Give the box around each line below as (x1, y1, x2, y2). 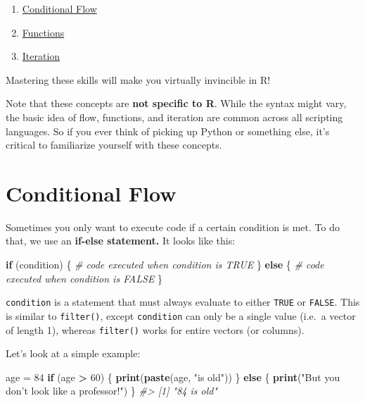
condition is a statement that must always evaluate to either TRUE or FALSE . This (6, 294, 360, 309)
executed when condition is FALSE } (6, 271, 163, 285)
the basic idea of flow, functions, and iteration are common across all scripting (6, 109, 343, 124)
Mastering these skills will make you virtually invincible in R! (6, 72, 271, 87)
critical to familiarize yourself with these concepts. (6, 137, 222, 152)
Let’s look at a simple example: (6, 346, 141, 361)
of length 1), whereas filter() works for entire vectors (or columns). (6, 322, 305, 337)
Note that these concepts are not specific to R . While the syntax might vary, (6, 96, 347, 111)
